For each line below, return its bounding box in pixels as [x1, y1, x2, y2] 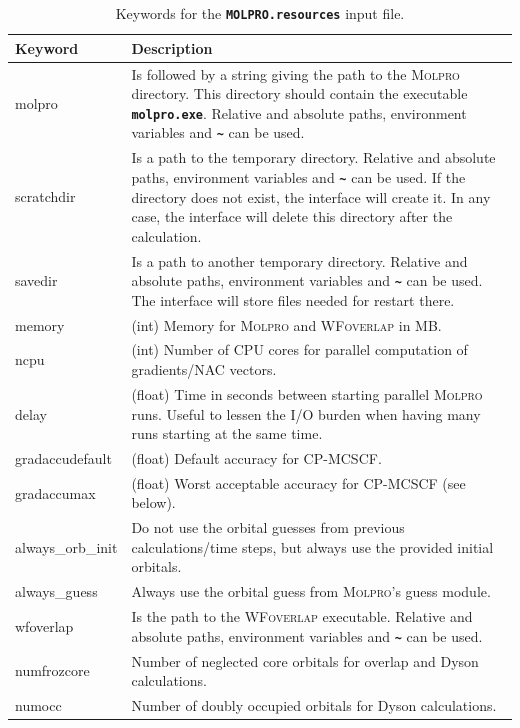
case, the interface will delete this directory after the [131, 206, 453, 227]
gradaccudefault [15, 447, 112, 468]
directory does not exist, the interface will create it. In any [131, 186, 491, 207]
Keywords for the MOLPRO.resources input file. [115, 3, 405, 23]
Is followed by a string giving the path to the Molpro [131, 63, 460, 84]
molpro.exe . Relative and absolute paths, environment [131, 102, 467, 123]
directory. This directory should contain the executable [131, 83, 468, 104]
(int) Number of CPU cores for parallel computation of [131, 339, 468, 360]
